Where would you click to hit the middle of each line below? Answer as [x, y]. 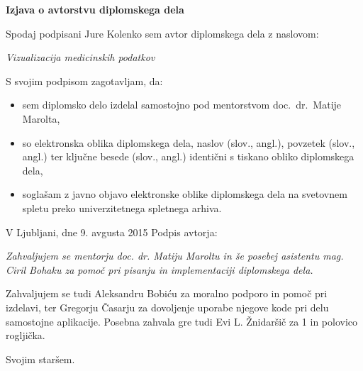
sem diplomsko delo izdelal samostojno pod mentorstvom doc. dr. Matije [182, 105]
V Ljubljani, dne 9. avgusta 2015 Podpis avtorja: [112, 232]
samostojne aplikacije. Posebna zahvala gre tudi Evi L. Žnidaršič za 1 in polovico [182, 321]
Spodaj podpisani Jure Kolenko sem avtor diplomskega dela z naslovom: [162, 33]
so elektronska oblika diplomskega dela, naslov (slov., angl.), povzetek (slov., [189, 142]
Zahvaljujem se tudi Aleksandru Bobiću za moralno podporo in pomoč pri [167, 293]
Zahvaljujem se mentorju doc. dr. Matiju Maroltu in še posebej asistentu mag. [175, 256]
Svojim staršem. [40, 359]
